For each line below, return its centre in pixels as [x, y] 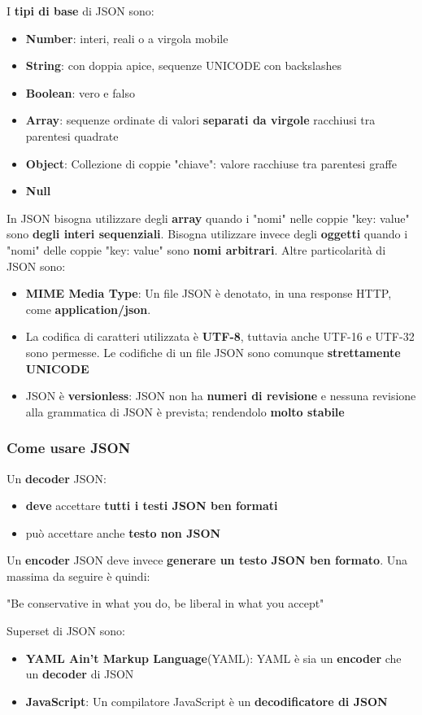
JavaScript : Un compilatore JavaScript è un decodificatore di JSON [207, 701]
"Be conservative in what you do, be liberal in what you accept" [165, 603]
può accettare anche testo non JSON [123, 532]
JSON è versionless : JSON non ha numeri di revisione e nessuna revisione [221, 396]
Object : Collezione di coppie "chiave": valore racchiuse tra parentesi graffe [211, 163]
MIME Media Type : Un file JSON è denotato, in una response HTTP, [209, 293]
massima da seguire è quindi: [78, 575]
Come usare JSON [69, 448]
